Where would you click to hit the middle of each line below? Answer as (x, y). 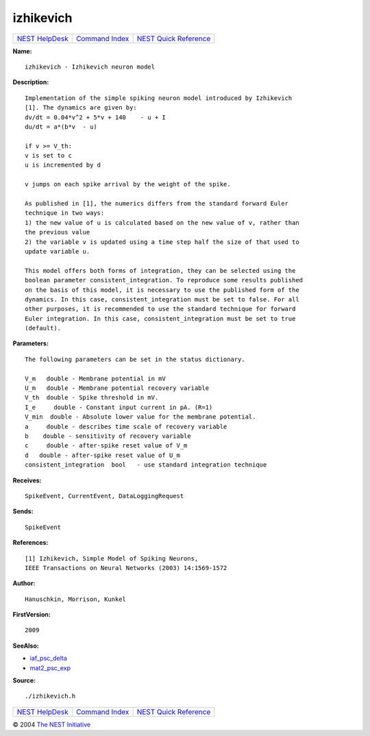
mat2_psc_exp (50, 667)
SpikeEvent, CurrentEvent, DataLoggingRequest (104, 496)
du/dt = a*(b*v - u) (61, 126)
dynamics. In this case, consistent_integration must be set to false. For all (162, 299)
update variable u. (58, 251)
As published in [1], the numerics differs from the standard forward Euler (157, 204)
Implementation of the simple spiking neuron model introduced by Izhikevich (159, 98)
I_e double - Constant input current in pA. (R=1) (119, 407)
